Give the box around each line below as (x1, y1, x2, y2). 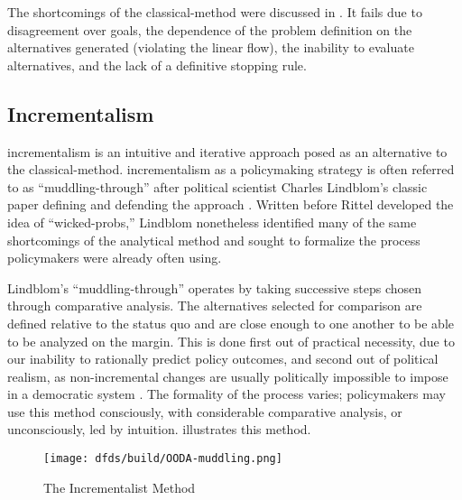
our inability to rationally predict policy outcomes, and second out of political (7, 349, 439, 368)
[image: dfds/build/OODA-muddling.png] (43, 452, 282, 466)
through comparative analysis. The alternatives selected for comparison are (7, 296, 422, 315)
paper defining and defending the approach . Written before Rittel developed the (7, 195, 454, 214)
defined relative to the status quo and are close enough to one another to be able (7, 313, 454, 332)
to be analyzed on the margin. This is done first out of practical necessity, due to (7, 331, 455, 350)
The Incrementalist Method (43, 477, 196, 496)
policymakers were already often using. (7, 248, 222, 267)
